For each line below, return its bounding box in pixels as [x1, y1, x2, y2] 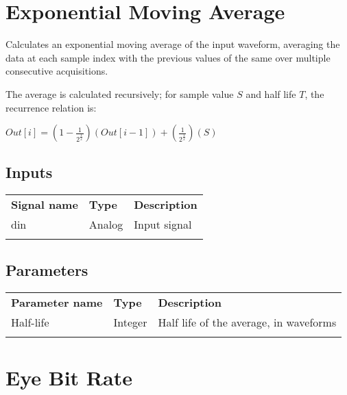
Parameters [5, 259, 88, 280]
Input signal [134, 216, 192, 233]
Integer [113, 314, 147, 330]
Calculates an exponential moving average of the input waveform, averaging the [5, 37, 340, 51]
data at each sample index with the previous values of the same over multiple [5, 50, 331, 64]
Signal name [11, 196, 78, 213]
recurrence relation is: [5, 100, 97, 114]
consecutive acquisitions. [5, 64, 108, 78]
